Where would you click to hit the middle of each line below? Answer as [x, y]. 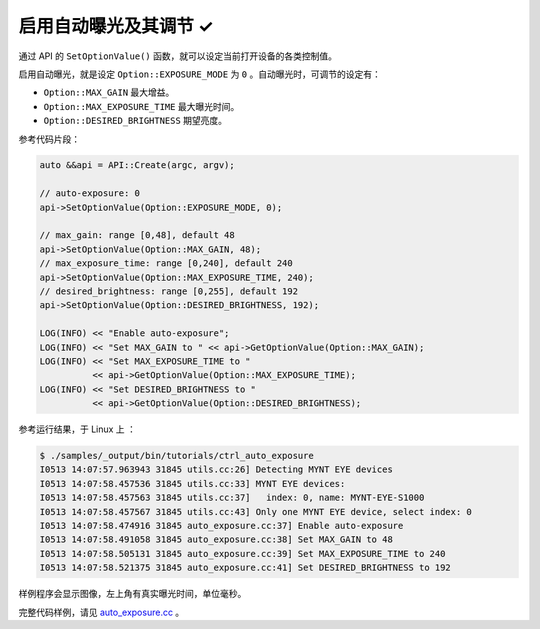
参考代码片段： [49, 139]
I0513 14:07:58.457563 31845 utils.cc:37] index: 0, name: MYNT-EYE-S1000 [232, 498]
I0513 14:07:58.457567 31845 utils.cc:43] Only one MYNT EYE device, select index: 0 [255, 511]
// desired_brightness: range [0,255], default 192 [169, 291]
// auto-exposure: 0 [89, 193]
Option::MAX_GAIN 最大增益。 [109, 92]
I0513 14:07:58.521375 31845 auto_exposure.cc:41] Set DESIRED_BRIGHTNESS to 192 [245, 568]
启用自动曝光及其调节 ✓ [116, 26]
